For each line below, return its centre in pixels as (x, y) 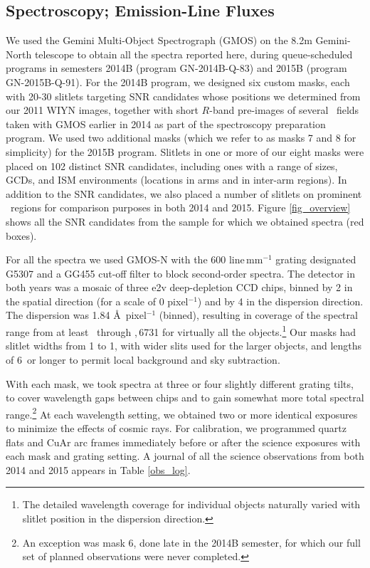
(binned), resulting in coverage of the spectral (258, 315)
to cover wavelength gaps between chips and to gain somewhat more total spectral (185, 398)
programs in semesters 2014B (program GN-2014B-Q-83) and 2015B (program (176, 68)
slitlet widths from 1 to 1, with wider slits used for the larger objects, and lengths (184, 346)
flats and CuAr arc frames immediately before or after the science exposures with (183, 442)
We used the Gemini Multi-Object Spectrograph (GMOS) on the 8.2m (159, 40)
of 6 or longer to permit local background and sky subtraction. (143, 359)
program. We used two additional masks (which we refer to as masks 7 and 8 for (181, 138)
